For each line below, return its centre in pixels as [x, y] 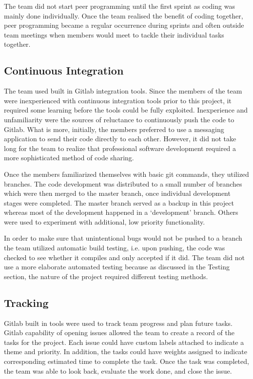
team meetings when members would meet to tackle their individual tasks [114, 34]
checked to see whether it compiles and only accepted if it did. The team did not [125, 257]
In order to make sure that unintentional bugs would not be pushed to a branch [123, 238]
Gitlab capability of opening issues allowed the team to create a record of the [119, 332]
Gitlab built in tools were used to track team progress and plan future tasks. [118, 323]
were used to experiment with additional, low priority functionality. [105, 221]
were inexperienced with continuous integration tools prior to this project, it [118, 100]
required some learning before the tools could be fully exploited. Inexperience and [126, 110]
